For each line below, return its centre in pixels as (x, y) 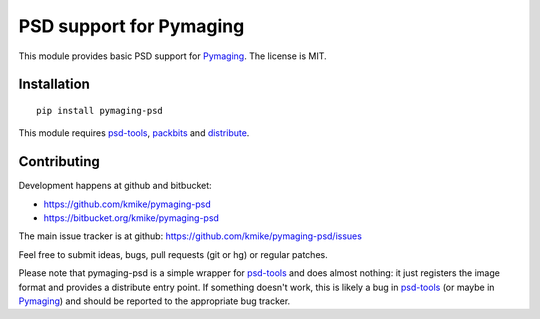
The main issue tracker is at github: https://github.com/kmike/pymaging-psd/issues (190, 236)
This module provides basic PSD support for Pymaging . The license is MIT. (172, 56)
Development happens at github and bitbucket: (115, 186)
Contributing (59, 161)
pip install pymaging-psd (100, 110)
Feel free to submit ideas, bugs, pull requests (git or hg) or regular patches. (173, 254)
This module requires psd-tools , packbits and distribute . (134, 133)
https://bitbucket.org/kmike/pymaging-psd (131, 218)
